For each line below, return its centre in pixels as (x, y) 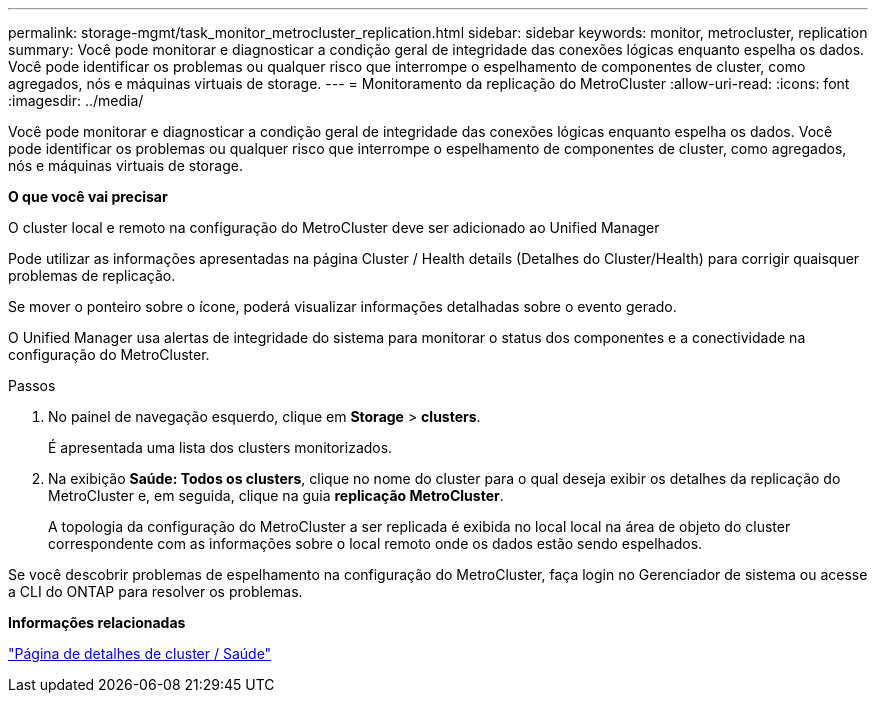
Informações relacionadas (97, 622)
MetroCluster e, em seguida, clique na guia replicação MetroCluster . (276, 495)
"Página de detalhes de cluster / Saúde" (140, 653)
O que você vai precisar (88, 196)
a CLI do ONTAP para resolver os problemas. (155, 591)
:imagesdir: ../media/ (76, 100)
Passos (32, 385)
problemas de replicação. (92, 275)
